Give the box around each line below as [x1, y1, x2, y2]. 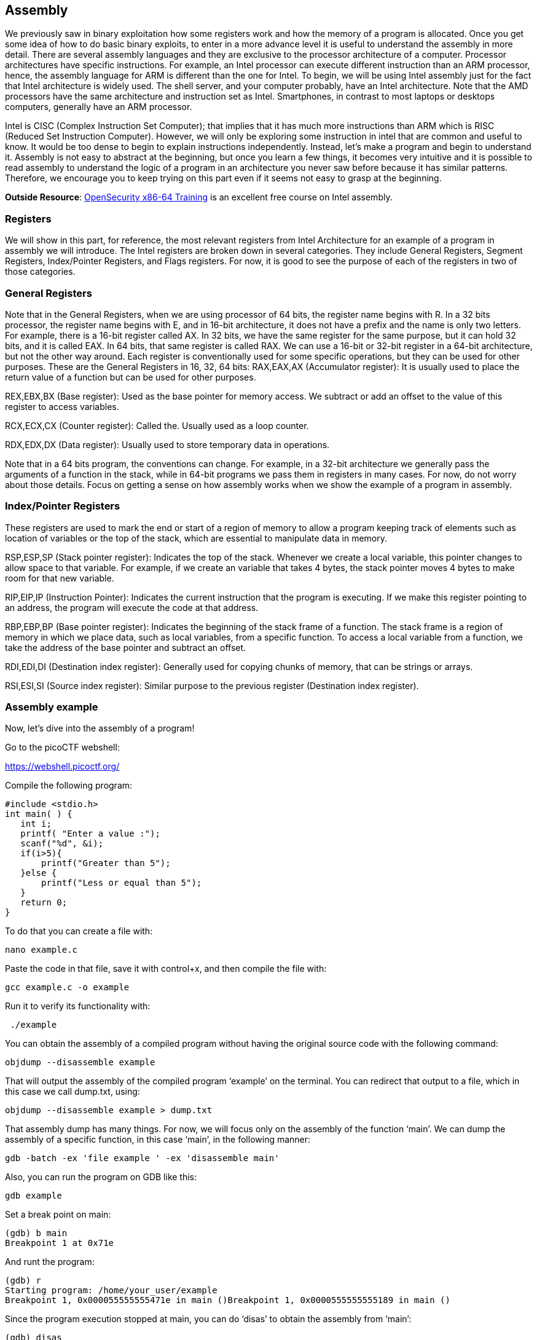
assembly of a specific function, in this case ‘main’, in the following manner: [5, 1134, 311, 1145]
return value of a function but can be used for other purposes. [5, 371, 256, 382]
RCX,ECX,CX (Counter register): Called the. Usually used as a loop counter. [5, 420, 309, 431]
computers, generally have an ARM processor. [5, 101, 192, 112]
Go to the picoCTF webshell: [5, 742, 120, 753]
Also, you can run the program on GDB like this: [5, 1172, 197, 1183]
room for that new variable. [5, 572, 114, 583]
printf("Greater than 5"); [41, 858, 171, 869]
